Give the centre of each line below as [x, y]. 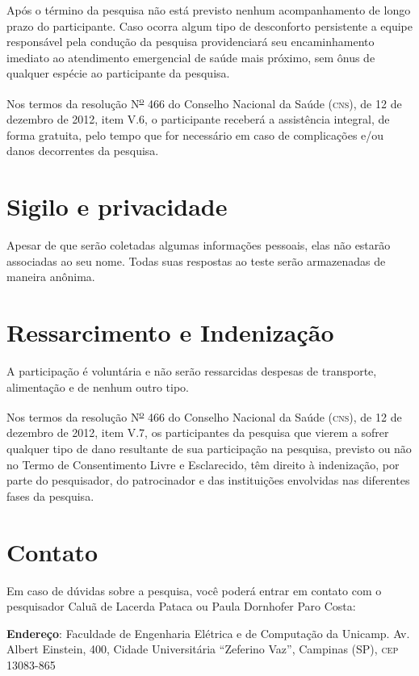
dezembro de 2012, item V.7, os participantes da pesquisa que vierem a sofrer [198, 432]
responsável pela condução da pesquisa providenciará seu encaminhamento [191, 42]
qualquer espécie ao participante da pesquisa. [118, 73]
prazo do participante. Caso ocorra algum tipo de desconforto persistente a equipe [209, 25]
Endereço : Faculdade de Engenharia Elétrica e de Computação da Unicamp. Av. [208, 633]
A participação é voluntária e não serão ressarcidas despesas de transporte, [192, 371]
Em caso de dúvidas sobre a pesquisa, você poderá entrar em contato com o [194, 590]
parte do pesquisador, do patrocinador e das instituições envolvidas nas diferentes [208, 480]
